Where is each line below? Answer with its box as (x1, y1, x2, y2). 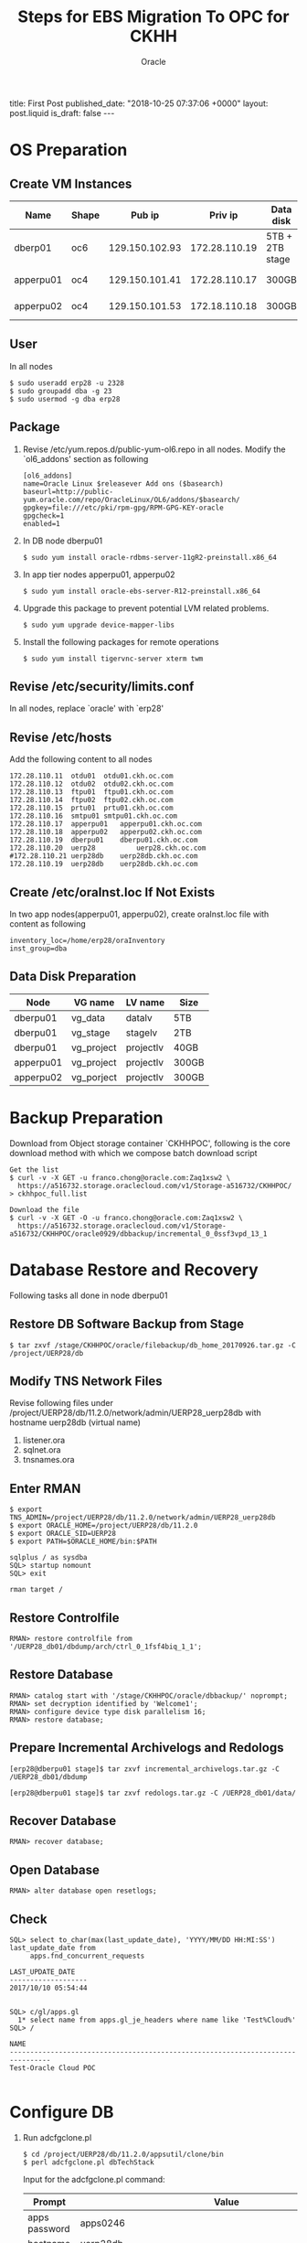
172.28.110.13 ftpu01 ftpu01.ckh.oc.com (9, 788, 174, 797)
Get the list (9, 1164, 59, 1175)
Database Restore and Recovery (9, 1260, 259, 1280)
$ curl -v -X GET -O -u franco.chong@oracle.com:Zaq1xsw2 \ (9, 1213, 244, 1222)
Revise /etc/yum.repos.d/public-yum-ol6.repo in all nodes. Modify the (22, 444, 286, 455)
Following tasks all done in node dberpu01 (9, 1290, 168, 1301)
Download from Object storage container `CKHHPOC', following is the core (9, 1137, 291, 1149)
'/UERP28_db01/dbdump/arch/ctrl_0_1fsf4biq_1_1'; (9, 1642, 203, 1651)
